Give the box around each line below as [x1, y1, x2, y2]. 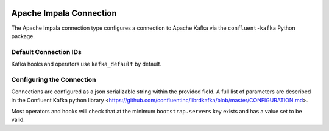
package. [11, 32, 35, 39]
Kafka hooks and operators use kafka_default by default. [11, 61, 161, 68]
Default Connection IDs [11, 47, 82, 56]
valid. [11, 116, 26, 124]
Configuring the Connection [11, 75, 96, 84]
